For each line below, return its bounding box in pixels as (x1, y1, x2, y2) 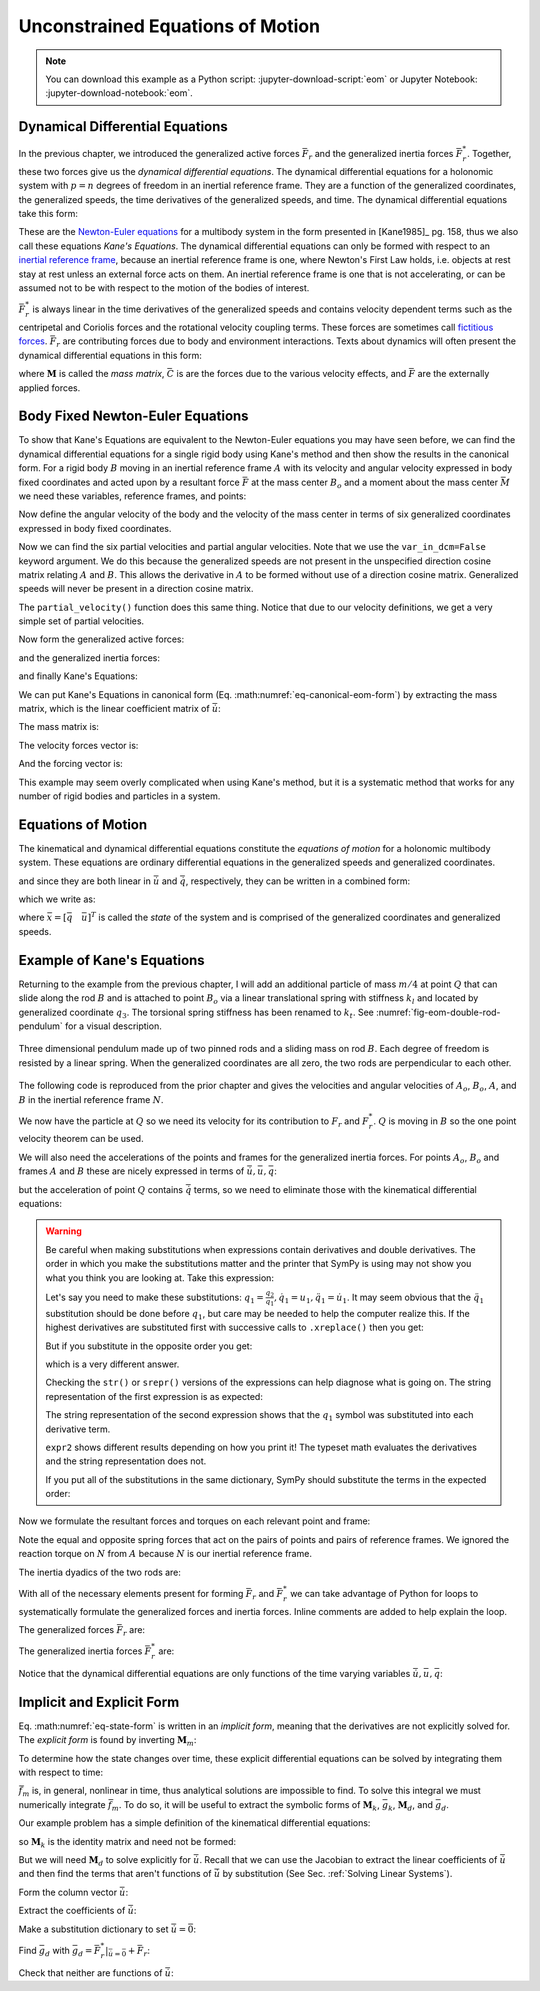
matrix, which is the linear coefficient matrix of (18, 703, 210, 715)
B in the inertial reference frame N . (18, 1093, 164, 1105)
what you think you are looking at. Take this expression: (45, 1271, 275, 1284)
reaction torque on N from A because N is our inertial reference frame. (18, 1548, 312, 1560)
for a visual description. (65, 1020, 162, 1032)
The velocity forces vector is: (18, 739, 139, 751)
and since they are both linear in (18, 875, 152, 887)
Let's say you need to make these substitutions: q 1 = (45, 1291, 265, 1305)
